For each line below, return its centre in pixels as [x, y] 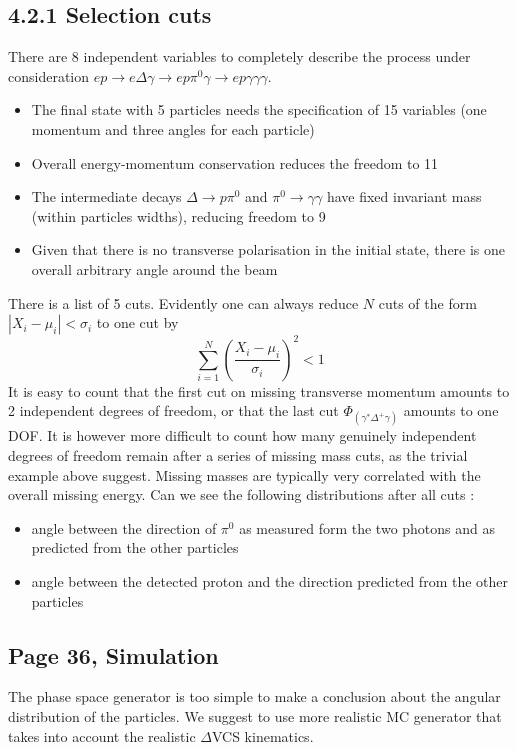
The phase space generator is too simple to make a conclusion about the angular [254, 696]
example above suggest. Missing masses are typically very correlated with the [244, 474]
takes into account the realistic [102, 735]
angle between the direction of [124, 527]
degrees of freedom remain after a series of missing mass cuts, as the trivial [238, 455]
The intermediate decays [106, 196]
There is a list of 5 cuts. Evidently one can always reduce [183, 302]
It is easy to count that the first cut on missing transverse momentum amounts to [259, 390]
